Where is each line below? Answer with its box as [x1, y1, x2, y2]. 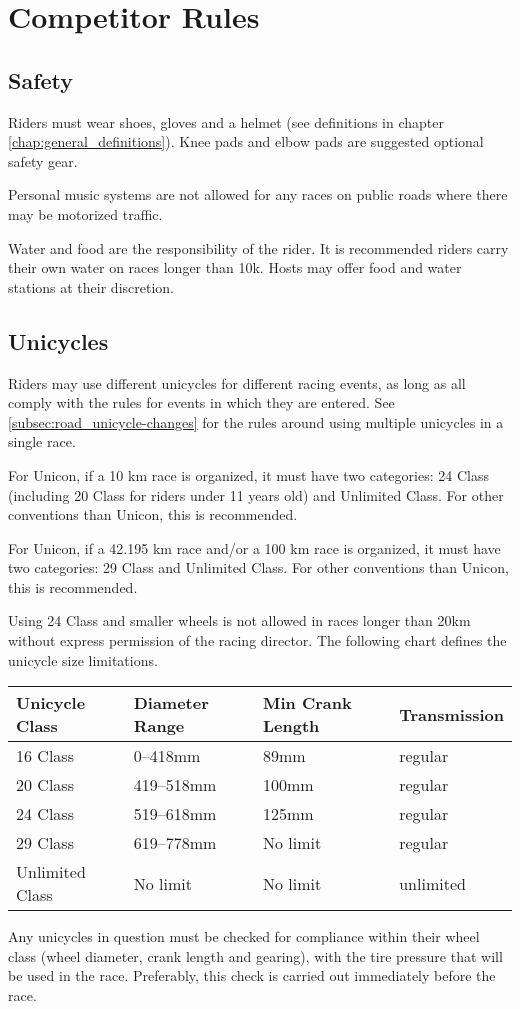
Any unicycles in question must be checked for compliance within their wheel [8, 926, 480, 947]
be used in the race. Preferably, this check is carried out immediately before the [8, 965, 496, 986]
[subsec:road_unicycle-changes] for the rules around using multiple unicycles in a [8, 411, 504, 432]
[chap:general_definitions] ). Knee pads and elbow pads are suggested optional [8, 131, 484, 152]
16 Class [16, 744, 74, 768]
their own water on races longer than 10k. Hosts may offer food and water [8, 257, 462, 278]
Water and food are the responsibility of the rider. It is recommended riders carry [8, 237, 509, 258]
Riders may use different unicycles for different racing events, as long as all [8, 372, 466, 393]
